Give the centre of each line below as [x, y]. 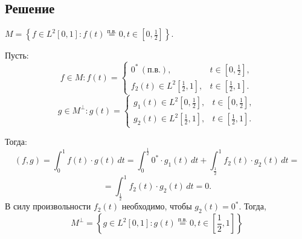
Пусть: [17, 55]
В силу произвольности [48, 206]
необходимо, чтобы [157, 206]
